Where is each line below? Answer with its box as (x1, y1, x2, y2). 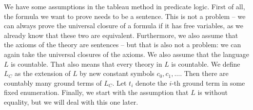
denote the (136, 77, 167, 88)
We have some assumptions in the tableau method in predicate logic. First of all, (4, 1, 245, 11)
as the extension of (15, 68, 71, 78)
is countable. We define (171, 58, 240, 69)
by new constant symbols (79, 68, 155, 78)
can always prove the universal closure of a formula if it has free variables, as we (4, 20, 244, 31)
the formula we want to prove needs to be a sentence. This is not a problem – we (4, 11, 246, 21)
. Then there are (180, 68, 229, 78)
